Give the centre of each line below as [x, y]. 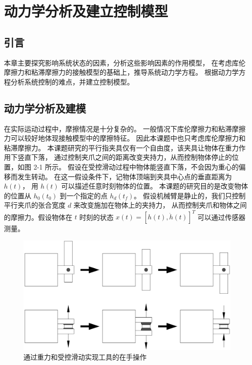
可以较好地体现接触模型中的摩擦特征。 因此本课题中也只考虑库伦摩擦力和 [128, 138]
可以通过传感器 [221, 217]
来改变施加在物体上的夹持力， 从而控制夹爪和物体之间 [160, 205]
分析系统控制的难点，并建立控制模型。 [72, 81]
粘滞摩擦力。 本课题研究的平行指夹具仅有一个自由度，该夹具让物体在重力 [121, 147]
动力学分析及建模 [45, 108]
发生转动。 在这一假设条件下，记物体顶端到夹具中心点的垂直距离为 [125, 176]
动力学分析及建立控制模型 [86, 11]
